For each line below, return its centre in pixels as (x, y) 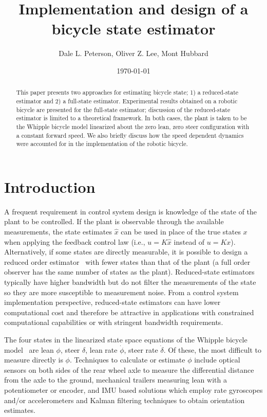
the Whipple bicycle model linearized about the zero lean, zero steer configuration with (133, 126)
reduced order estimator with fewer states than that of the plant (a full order (127, 261)
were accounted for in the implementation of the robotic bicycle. (102, 144)
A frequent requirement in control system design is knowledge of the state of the (131, 211)
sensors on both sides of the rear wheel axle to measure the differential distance (129, 369)
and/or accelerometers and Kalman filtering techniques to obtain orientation (125, 400)
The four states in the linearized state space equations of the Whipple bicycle (126, 339)
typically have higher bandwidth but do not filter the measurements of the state (130, 282)
